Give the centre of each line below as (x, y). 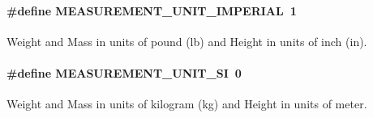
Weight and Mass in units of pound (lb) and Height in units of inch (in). (187, 41)
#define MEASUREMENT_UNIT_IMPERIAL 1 (152, 10)
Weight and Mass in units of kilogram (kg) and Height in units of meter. (187, 104)
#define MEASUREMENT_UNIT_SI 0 (124, 72)
